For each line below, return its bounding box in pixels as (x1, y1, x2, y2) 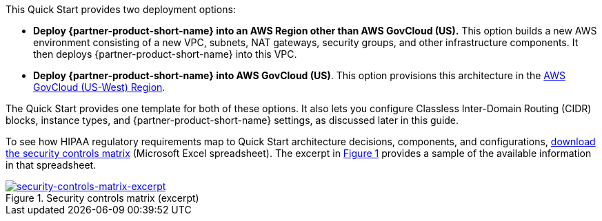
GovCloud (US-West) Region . (33, 81, 165, 93)
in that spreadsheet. (6, 159, 97, 171)
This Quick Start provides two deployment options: (6, 3, 236, 15)
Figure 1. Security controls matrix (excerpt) (6, 192, 199, 204)
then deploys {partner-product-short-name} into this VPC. (33, 48, 297, 60)
